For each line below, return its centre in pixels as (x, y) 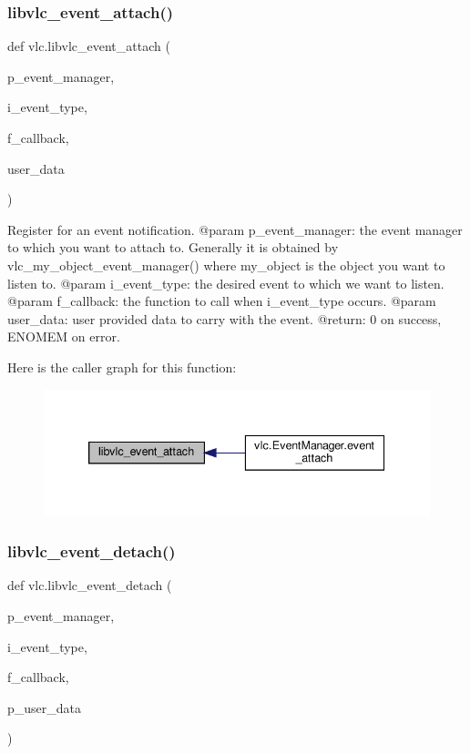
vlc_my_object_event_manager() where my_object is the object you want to (226, 265)
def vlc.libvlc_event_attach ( (89, 46)
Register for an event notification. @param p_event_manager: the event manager (235, 229)
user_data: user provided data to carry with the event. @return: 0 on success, (225, 318)
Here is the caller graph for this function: (122, 367)
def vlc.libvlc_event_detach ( (90, 585)
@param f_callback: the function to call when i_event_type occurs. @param (222, 301)
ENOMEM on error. (64, 336)
